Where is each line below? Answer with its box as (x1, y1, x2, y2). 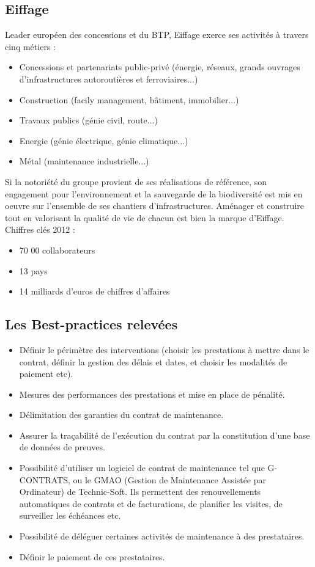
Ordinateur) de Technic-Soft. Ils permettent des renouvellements (19, 485, 261, 498)
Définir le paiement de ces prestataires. (19, 550, 165, 563)
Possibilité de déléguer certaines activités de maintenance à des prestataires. (19, 530, 305, 543)
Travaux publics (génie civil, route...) (19, 114, 158, 126)
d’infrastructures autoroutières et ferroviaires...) (19, 72, 198, 85)
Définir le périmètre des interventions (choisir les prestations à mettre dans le (19, 343, 309, 356)
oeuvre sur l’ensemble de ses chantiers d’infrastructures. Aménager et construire (5, 199, 304, 212)
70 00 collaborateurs (19, 243, 95, 256)
